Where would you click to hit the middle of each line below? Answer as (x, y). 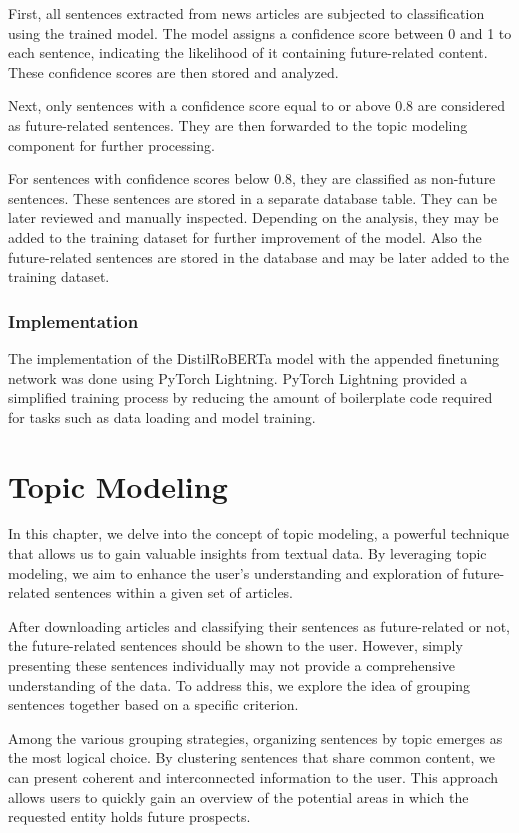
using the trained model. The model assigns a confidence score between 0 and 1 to (260, 32)
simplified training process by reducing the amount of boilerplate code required (250, 397)
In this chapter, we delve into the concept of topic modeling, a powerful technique (259, 533)
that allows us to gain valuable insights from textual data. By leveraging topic (247, 553)
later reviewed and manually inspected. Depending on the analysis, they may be (253, 217)
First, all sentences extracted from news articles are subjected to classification (246, 13)
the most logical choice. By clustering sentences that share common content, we (252, 757)
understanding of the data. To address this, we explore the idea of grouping (239, 684)
